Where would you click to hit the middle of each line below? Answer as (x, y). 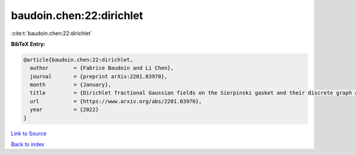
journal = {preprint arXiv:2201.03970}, (99, 76)
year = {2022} (64, 110)
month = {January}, (71, 85)
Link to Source (29, 133)
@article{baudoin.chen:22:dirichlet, (78, 60)
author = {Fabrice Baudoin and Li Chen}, (102, 68)
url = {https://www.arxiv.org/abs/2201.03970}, (116, 101)
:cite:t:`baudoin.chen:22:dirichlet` (52, 33)
